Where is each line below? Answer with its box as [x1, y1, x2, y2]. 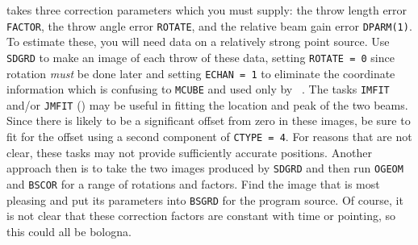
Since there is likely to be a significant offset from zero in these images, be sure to [6, 112, 411, 129]
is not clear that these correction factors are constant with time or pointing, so [6, 207, 396, 224]
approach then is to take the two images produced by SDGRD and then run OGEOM [6, 160, 403, 176]
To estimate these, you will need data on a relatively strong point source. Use [6, 33, 390, 50]
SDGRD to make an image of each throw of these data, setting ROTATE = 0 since [6, 48, 395, 65]
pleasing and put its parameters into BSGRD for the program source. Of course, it [6, 191, 403, 208]
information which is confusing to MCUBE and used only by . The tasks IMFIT [6, 81, 390, 98]
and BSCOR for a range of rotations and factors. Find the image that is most [6, 175, 380, 192]
